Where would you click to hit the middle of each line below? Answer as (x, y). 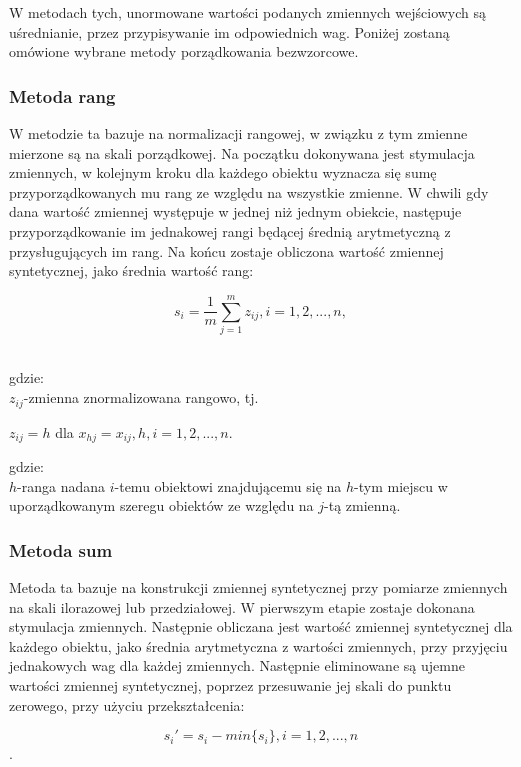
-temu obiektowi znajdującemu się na (228, 485)
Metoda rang (62, 95)
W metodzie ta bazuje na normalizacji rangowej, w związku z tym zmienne (238, 133)
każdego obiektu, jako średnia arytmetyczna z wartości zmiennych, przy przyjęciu (258, 645)
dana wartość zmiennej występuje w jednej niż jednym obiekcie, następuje (235, 211)
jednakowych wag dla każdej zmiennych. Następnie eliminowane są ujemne (237, 665)
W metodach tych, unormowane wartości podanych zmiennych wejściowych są (248, 12)
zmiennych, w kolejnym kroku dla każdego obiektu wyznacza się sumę (223, 172)
